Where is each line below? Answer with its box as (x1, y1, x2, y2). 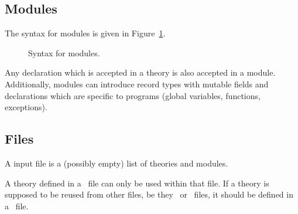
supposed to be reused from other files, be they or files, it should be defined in (5, 188, 293, 201)
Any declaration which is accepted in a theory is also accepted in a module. (5, 66, 276, 79)
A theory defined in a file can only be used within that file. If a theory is (5, 176, 269, 189)
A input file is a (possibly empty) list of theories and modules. (5, 157, 228, 169)
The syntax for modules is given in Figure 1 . (5, 27, 166, 39)
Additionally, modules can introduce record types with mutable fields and (5, 77, 269, 90)
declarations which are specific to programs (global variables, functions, (5, 89, 261, 101)
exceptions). (5, 101, 47, 113)
